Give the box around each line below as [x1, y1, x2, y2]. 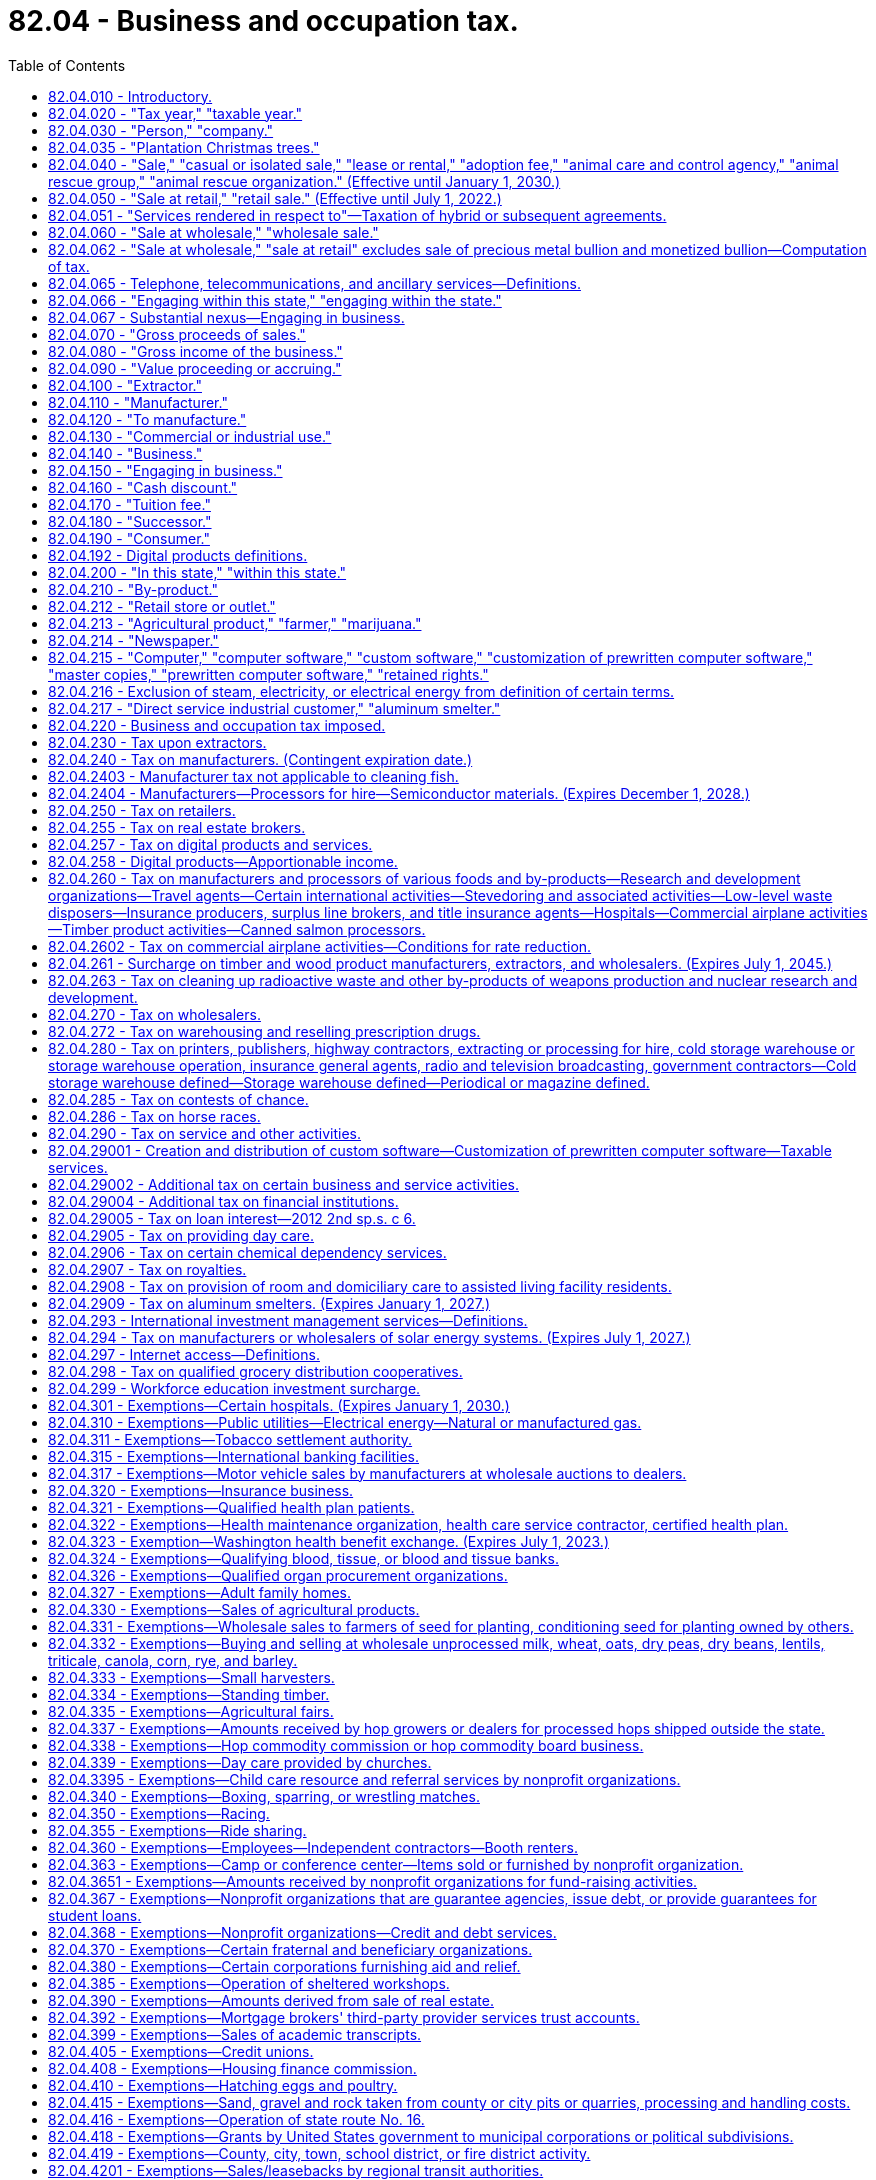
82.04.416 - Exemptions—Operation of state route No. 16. [48, 2110, 425, 2128]
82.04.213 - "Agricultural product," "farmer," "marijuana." [48, 614, 422, 632]
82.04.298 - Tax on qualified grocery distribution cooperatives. [48, 1362, 463, 1380]
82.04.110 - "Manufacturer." [48, 393, 228, 411]
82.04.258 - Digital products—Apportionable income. [48, 852, 398, 870]
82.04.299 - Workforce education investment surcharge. [48, 1379, 421, 1397]
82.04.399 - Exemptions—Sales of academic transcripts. [48, 2025, 422, 2043]
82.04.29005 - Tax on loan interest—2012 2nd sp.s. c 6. [48, 1209, 416, 1227]
